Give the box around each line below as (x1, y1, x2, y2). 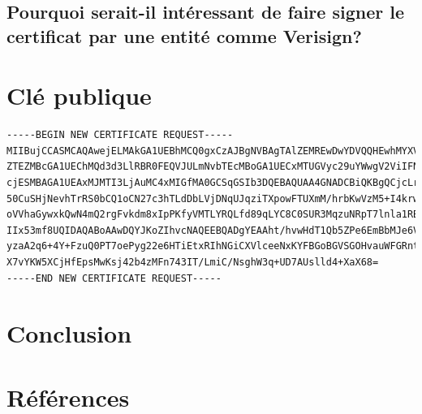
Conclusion (6, 317, 132, 350)
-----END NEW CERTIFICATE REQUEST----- (6, 272, 222, 284)
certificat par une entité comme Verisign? (6, 23, 362, 48)
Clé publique (6, 79, 152, 112)
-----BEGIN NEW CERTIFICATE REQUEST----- (6, 129, 234, 141)
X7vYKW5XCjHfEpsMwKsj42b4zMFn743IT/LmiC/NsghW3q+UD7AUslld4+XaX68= (6, 257, 379, 269)
